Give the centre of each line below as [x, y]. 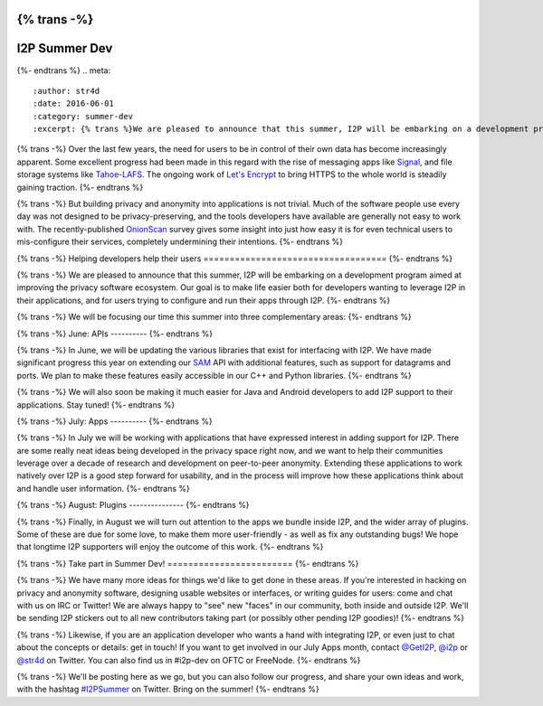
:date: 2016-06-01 [74, 104]
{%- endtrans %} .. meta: [64, 70]
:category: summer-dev [83, 116]
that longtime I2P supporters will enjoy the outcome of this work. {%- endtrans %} [170, 547]
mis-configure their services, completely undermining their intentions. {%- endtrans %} [180, 242]
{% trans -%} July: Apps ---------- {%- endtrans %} [114, 421]
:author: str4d [67, 91]
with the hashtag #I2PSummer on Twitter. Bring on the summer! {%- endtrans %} [168, 689]
